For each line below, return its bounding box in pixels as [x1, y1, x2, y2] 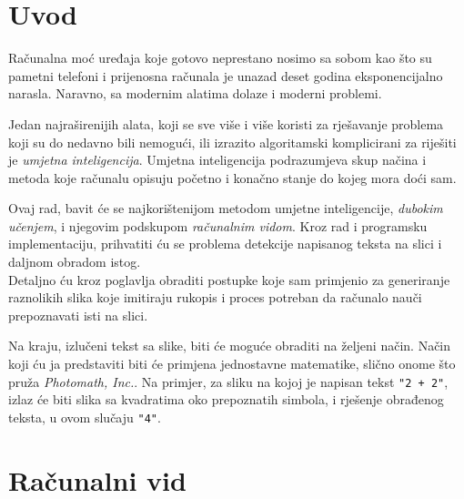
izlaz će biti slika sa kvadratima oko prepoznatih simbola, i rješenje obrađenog [8, 390, 444, 409]
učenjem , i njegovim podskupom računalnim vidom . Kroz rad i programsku [8, 216, 428, 235]
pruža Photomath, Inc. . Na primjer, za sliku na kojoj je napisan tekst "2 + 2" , [8, 372, 449, 391]
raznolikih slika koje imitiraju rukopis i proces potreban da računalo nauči [8, 288, 422, 307]
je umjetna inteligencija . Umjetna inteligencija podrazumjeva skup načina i [8, 150, 427, 169]
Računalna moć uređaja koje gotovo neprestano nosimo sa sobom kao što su [8, 48, 432, 67]
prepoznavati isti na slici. [8, 305, 148, 324]
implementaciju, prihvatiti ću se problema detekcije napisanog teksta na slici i [8, 234, 442, 253]
